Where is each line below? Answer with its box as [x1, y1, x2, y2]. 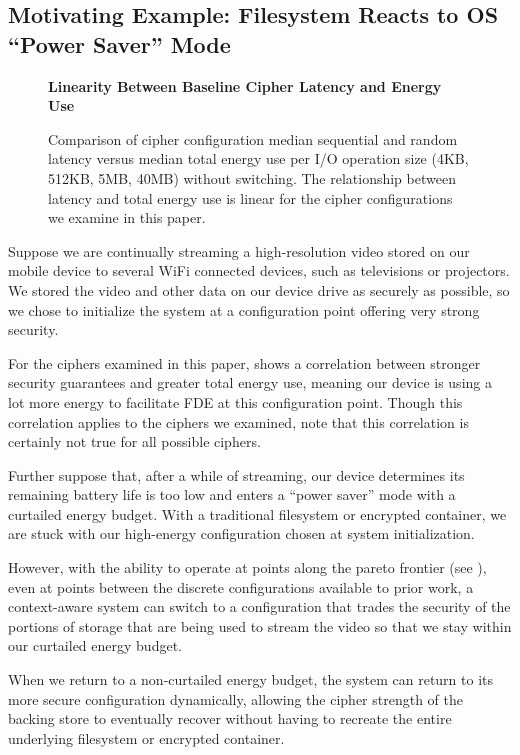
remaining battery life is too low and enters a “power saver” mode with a [8, 484, 456, 505]
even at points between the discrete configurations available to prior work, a [8, 576, 474, 597]
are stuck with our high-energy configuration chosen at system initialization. [8, 523, 475, 544]
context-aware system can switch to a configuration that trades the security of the [8, 596, 511, 617]
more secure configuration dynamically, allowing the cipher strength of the [8, 688, 463, 709]
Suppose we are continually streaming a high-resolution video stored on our [8, 240, 470, 261]
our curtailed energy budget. [8, 635, 182, 656]
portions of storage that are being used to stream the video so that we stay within [8, 615, 512, 636]
